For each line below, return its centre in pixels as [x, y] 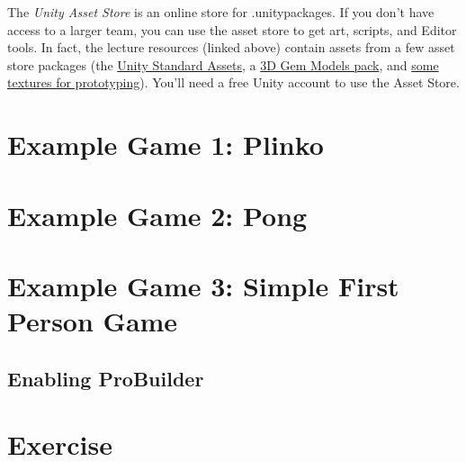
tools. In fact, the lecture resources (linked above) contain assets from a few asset [231, 47]
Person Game [93, 321]
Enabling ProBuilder [106, 378]
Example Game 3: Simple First [203, 285]
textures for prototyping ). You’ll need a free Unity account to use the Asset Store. [233, 82]
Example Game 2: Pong [157, 215]
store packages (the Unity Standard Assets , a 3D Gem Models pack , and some [223, 64]
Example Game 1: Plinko [166, 145]
